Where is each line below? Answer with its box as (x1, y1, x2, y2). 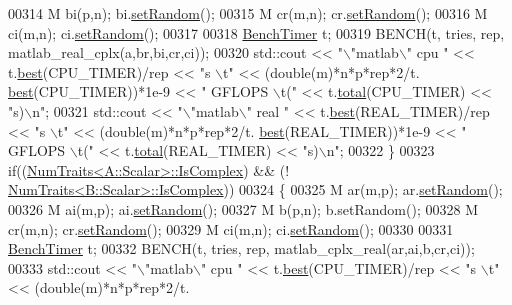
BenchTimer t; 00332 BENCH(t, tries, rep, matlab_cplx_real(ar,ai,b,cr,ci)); (8, 238, 475, 259)
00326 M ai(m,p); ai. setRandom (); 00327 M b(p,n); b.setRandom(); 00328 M (8, 198, 478, 219)
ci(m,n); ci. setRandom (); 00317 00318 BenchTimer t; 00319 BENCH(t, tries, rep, (8, 22, 505, 43)
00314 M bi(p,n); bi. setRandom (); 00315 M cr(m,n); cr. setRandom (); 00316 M (8, 3, 488, 23)
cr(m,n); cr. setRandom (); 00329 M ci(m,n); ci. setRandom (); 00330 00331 (8, 218, 454, 239)
